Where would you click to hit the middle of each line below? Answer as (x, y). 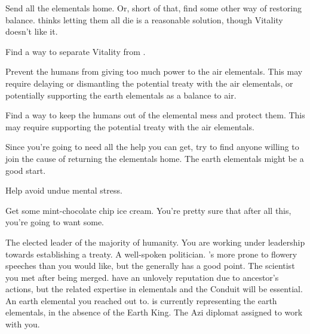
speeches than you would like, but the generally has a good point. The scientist (150, 266)
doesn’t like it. (32, 31)
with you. (23, 324)
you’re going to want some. (55, 222)
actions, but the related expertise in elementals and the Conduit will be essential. (154, 289)
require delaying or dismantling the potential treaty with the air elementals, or (149, 83)
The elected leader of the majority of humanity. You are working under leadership (155, 242)
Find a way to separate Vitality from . (76, 51)
